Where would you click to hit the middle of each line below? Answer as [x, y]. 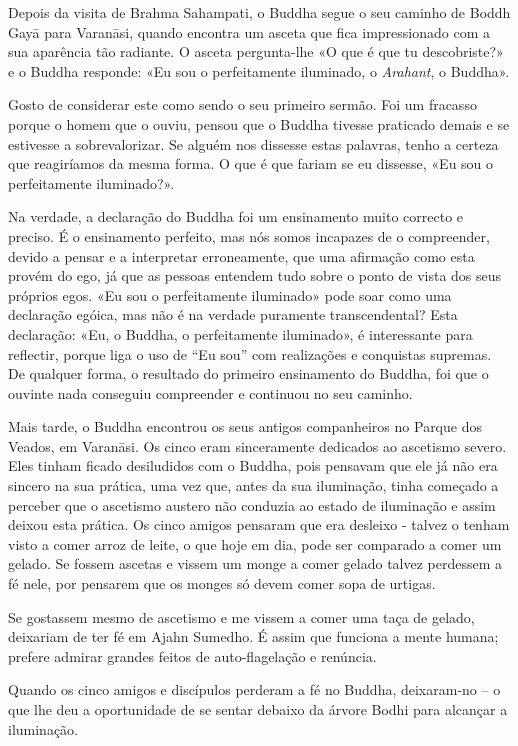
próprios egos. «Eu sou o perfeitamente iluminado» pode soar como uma [230, 294]
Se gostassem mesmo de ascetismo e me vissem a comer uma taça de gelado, [241, 616]
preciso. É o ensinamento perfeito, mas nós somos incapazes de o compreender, [249, 235]
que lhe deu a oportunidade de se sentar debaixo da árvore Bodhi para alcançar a [258, 709]
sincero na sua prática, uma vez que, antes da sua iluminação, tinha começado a [253, 485]
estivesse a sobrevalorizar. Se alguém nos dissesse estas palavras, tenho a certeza [253, 143]
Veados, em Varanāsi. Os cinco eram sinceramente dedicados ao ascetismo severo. [257, 445]
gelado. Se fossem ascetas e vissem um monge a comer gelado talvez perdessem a [255, 563]
